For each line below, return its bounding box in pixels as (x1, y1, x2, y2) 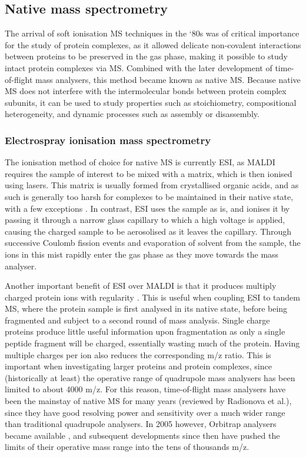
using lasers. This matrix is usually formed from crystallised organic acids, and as (5, 179, 299, 191)
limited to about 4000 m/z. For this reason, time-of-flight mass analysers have (5, 383, 286, 395)
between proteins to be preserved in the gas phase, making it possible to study (5, 50, 288, 62)
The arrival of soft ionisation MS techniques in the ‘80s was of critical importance (5, 27, 300, 39)
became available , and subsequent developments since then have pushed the (5, 429, 280, 441)
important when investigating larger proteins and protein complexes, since (5, 360, 272, 372)
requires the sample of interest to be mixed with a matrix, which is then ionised (5, 167, 292, 179)
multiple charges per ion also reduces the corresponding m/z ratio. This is (5, 348, 271, 361)
